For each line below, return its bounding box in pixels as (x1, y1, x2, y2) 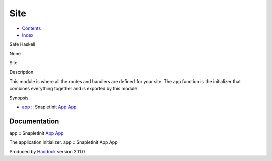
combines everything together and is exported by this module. (9, 86, 139, 92)
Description (9, 69, 34, 75)
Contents (22, 25, 41, 31)
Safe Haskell (9, 41, 35, 47)
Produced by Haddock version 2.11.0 (9, 148, 85, 154)
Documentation (9, 117, 59, 125)
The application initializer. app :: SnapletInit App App (9, 139, 118, 145)
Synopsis (9, 95, 29, 101)
